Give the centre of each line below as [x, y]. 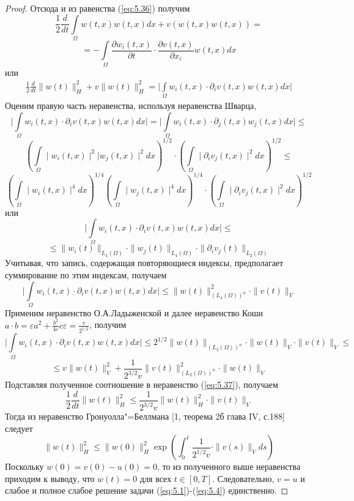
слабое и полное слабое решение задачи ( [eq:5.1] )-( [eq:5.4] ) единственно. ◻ [147, 490]
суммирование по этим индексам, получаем [86, 274]
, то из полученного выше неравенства [229, 466]
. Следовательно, [243, 478]
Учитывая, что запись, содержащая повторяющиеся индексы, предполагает [144, 263]
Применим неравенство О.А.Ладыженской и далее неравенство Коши [134, 312]
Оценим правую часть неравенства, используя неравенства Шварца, [131, 106]
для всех [156, 478]
